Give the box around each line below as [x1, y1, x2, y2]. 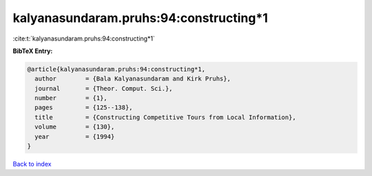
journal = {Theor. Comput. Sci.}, [34, 85, 173, 92]
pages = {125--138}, [34, 104, 134, 111]
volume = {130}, [34, 123, 115, 131]
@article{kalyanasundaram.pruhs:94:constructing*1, [27, 65, 206, 73]
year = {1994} [34, 133, 115, 140]
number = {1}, [34, 94, 108, 102]
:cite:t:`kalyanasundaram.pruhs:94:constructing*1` [12, 34, 155, 43]
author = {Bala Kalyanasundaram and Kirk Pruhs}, [34, 75, 231, 82]
